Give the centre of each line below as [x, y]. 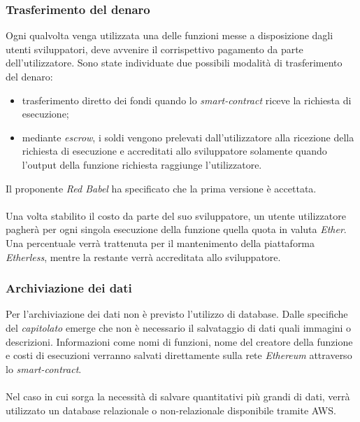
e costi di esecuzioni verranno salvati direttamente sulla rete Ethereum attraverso [179, 355]
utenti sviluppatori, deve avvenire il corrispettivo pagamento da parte [154, 49]
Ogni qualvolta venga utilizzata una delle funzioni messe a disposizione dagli [170, 35]
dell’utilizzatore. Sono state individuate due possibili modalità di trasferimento [174, 63]
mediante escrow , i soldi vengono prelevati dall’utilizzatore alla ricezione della [188, 137]
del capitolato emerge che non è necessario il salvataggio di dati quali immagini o [179, 327]
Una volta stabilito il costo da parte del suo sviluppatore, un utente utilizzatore [176, 215]
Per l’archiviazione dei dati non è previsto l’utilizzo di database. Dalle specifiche [177, 314]
